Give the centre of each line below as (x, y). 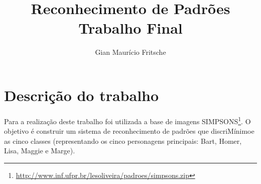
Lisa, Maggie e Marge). (40, 151)
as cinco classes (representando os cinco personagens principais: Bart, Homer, (123, 141)
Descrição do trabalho (82, 95)
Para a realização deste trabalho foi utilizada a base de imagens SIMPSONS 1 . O (127, 120)
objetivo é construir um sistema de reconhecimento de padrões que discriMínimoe (129, 131)
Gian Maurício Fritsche (130, 52)
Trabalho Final (130, 28)
